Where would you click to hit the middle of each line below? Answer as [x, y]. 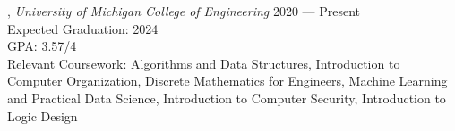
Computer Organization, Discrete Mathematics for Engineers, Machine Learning [227, 81]
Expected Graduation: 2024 [83, 28]
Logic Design [43, 115]
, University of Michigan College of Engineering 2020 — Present [184, 11]
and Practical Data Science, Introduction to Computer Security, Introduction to [227, 98]
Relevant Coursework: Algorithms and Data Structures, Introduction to [204, 63]
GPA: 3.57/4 [42, 46]
